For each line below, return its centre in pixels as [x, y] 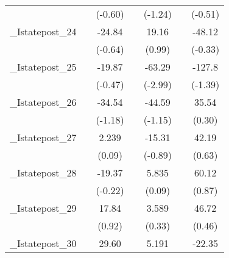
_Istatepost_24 [43, 31]
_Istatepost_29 [43, 208]
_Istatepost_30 [43, 243]
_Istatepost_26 [43, 102]
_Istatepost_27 [43, 137]
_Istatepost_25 [43, 67]
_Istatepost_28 [43, 173]
